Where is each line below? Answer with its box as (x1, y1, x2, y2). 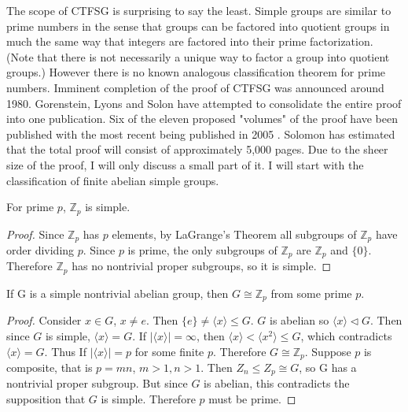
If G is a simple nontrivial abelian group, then (6, 284, 229, 301)
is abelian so (270, 312, 329, 328)
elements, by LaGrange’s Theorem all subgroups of (112, 225, 357, 242)
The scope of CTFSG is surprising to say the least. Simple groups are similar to (6, 2, 391, 18)
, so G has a (299, 359, 357, 376)
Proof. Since (6, 225, 64, 242)
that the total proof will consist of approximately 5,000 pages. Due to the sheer (6, 141, 388, 158)
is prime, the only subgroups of (127, 242, 278, 258)
